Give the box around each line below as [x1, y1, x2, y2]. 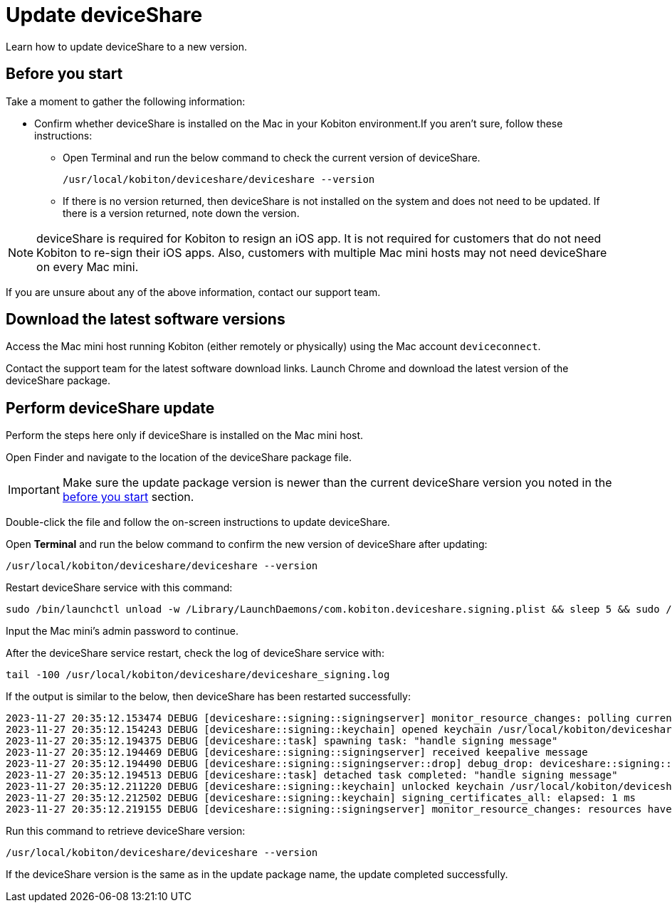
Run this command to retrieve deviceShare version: [6, 825, 246, 838]
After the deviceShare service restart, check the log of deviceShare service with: [6, 647, 384, 660]
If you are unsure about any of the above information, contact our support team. [6, 285, 381, 298]
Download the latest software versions [6, 310, 285, 329]
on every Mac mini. [36, 259, 139, 274]
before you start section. [62, 490, 194, 505]
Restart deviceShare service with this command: [6, 581, 233, 594]
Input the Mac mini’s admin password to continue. [6, 625, 238, 638]
